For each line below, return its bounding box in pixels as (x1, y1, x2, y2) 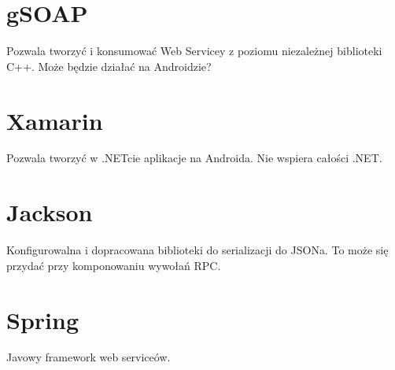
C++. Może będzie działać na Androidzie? (6, 57, 212, 74)
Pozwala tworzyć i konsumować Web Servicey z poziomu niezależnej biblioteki (6, 43, 382, 59)
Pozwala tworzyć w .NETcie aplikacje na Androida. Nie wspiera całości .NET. (6, 150, 382, 166)
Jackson (6, 196, 93, 228)
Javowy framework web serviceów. (6, 349, 171, 365)
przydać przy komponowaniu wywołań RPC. (6, 257, 221, 273)
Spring (6, 303, 79, 335)
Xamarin (6, 104, 103, 136)
